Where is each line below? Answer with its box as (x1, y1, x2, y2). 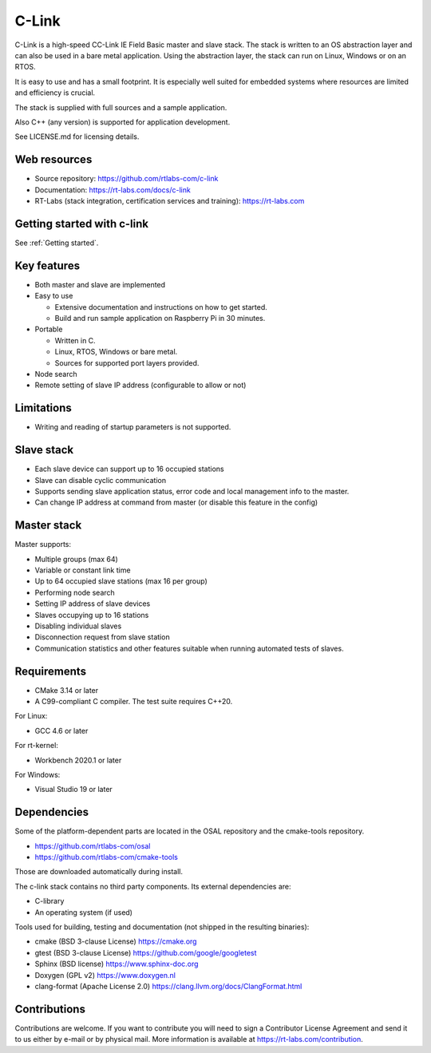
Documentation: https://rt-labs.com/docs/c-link (34, 184, 191, 195)
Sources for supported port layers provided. (54, 358, 200, 367)
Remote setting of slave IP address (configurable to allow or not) (34, 380, 247, 390)
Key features (14, 259, 80, 272)
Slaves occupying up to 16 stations (34, 610, 149, 620)
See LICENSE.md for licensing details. (14, 132, 140, 141)
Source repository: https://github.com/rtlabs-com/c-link (34, 174, 219, 184)
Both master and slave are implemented (34, 279, 166, 289)
